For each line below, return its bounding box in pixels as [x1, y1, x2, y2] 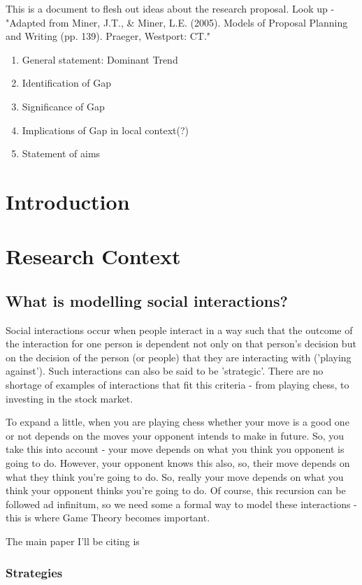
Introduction [6, 187, 130, 215]
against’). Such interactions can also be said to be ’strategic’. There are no [6, 363, 324, 378]
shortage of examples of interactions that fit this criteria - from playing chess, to [6, 377, 349, 392]
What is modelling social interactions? [6, 289, 288, 311]
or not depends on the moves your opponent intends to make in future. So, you [6, 428, 345, 442]
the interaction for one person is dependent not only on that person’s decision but [6, 336, 356, 351]
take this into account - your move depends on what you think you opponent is [6, 442, 345, 456]
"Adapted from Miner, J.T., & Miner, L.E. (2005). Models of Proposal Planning [6, 15, 348, 29]
